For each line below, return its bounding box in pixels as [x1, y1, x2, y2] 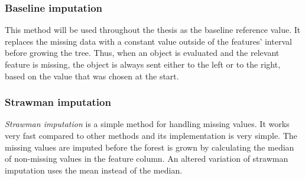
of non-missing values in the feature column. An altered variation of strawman [5, 152, 288, 165]
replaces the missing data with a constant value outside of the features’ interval [5, 35, 292, 47]
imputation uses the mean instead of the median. [5, 164, 183, 176]
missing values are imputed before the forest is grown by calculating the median [5, 141, 294, 153]
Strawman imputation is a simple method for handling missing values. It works [5, 118, 290, 130]
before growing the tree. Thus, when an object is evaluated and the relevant [5, 46, 280, 59]
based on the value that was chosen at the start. [5, 69, 179, 82]
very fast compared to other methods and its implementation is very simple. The [5, 129, 297, 141]
